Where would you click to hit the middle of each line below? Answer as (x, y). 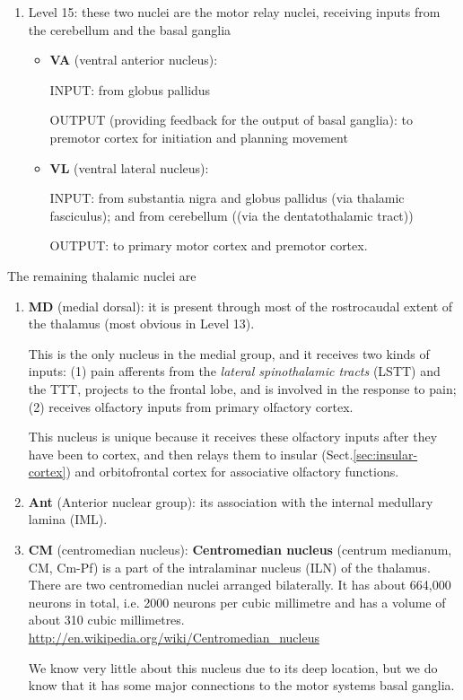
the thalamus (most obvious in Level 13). (141, 324)
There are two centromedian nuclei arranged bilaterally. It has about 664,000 (240, 585)
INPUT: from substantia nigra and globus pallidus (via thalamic (227, 198)
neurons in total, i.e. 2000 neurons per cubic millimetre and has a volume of (237, 602)
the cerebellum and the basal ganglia (130, 29)
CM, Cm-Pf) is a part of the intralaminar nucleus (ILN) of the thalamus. (229, 567)
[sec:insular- (385, 454)
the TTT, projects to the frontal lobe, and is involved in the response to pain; (242, 388)
